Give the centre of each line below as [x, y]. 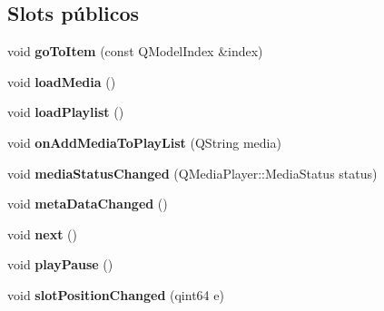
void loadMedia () [62, 81]
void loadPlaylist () [66, 112]
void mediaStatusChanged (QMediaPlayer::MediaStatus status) [192, 173]
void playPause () [60, 264]
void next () [42, 233]
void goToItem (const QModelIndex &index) [135, 51]
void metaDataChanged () [88, 204]
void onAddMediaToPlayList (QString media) [144, 142]
